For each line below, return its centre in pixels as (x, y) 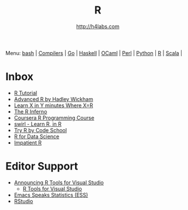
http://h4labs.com (98, 26)
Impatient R (28, 142)
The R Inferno (30, 111)
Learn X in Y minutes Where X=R (53, 105)
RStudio (23, 201)
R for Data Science (37, 136)
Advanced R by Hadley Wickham (53, 99)
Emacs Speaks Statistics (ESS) (51, 195)
